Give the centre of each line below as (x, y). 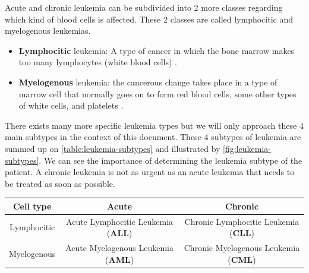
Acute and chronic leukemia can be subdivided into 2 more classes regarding (144, 7)
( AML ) (120, 259)
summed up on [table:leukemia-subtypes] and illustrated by (113, 148)
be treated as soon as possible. (60, 183)
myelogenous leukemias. (48, 31)
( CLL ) (242, 233)
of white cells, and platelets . (71, 105)
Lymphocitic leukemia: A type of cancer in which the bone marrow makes (157, 50)
